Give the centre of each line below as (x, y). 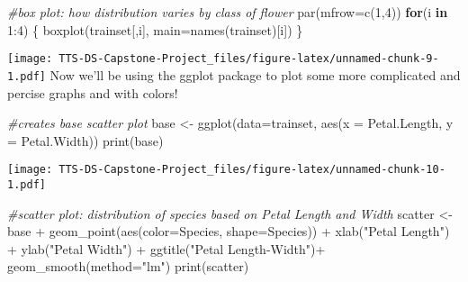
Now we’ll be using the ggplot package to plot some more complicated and (255, 74)
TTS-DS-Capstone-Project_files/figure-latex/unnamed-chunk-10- (252, 170)
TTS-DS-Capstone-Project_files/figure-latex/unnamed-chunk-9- (249, 59)
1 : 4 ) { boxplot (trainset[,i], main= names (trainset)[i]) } (155, 29)
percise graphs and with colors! (93, 92)
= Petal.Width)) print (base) (85, 140)
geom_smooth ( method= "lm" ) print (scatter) (128, 266)
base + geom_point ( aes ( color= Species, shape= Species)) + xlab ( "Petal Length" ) (229, 231)
